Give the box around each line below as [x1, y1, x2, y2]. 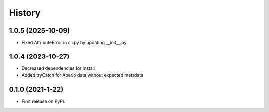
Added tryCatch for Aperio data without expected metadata [21, 72, 144, 78]
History [9, 7, 41, 18]
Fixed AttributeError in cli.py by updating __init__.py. [21, 40, 128, 46]
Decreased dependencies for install [21, 65, 95, 71]
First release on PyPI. [21, 98, 66, 104]
